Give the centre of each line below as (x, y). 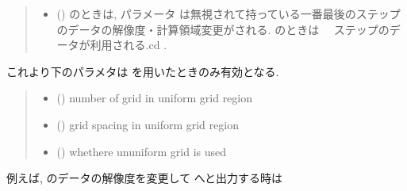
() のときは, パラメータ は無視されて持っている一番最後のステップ (228, 13)
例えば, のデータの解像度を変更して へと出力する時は (145, 178)
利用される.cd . (129, 45)
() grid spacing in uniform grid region (148, 124)
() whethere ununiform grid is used (141, 151)
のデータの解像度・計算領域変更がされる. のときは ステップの (223, 29)
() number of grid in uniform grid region (155, 98)
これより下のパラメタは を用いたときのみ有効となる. (143, 71)
